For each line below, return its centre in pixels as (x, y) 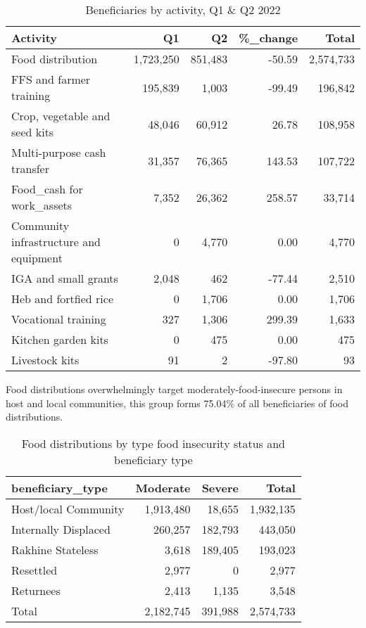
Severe (220, 487)
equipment (37, 258)
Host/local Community (68, 508)
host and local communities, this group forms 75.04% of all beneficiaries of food (177, 403)
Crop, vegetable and (61, 116)
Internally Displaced (61, 529)
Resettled (34, 570)
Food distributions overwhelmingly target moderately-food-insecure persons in (174, 389)
